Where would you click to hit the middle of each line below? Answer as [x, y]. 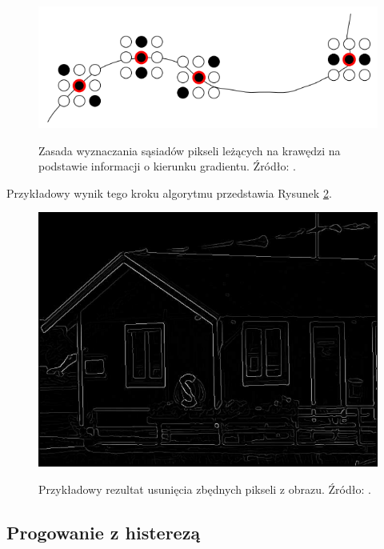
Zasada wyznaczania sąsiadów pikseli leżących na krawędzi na [190, 150]
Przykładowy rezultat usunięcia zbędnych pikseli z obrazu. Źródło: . [205, 489]
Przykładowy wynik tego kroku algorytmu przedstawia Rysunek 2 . [169, 192]
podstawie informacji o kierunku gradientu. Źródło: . [167, 166]
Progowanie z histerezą [104, 532]
